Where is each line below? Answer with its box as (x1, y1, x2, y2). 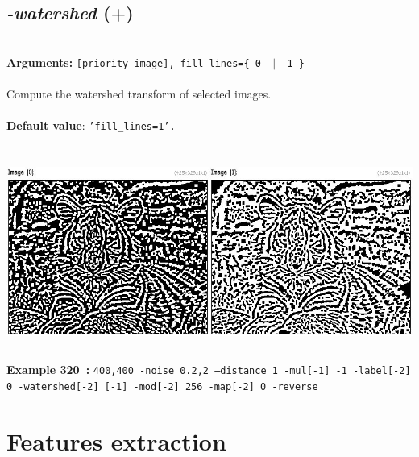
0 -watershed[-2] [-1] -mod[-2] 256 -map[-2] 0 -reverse (6, 380, 318, 393)
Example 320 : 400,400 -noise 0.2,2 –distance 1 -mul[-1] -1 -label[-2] (6, 361, 411, 378)
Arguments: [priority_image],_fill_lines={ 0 (6, 53, 261, 70)
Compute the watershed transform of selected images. (6, 85, 272, 102)
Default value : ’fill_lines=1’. (6, 117, 176, 134)
